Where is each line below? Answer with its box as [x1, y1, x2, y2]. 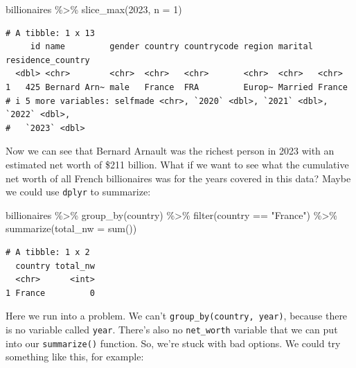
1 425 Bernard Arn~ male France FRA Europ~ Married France [6, 82, 348, 92]
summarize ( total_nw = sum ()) [6, 221, 137, 236]
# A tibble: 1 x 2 [6, 247, 90, 257]
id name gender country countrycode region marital [30, 42, 313, 52]
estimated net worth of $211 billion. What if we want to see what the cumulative [6, 157, 349, 171]
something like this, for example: [6, 349, 144, 364]
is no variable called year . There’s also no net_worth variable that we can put [6, 322, 338, 336]
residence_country [6, 55, 90, 65]
